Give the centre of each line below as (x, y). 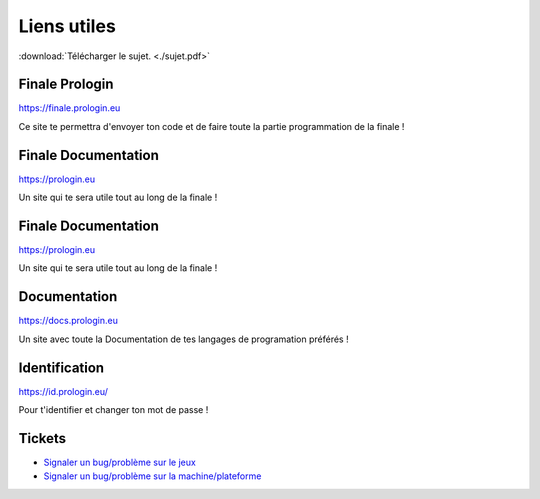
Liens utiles (67, 26)
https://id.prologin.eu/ (63, 391)
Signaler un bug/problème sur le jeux (120, 462)
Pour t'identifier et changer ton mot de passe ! (113, 410)
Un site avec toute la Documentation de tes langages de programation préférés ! (183, 339)
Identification (61, 367)
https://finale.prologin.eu (69, 108)
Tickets (42, 438)
